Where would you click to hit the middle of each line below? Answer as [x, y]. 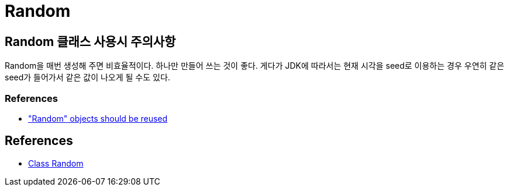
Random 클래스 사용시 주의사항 [90, 41]
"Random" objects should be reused [98, 118]
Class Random [56, 163]
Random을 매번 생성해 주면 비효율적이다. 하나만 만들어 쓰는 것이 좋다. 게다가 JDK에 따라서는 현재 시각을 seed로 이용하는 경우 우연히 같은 [254, 66]
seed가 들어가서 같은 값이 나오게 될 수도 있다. [87, 77]
